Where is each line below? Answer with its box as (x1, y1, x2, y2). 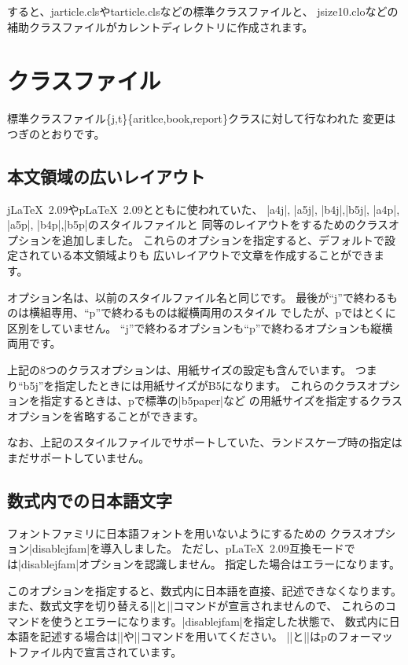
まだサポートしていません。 (7, 450, 150, 466)
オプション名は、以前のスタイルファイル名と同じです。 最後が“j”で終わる (7, 288, 387, 305)
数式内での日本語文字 (7, 488, 172, 512)
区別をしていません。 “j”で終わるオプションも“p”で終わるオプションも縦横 (7, 319, 393, 336)
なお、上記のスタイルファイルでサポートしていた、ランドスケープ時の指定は (7, 434, 402, 450)
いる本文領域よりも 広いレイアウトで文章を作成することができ (50, 247, 373, 263)
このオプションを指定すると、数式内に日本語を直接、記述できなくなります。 (7, 582, 402, 598)
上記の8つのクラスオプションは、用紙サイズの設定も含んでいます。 (7, 362, 352, 378)
